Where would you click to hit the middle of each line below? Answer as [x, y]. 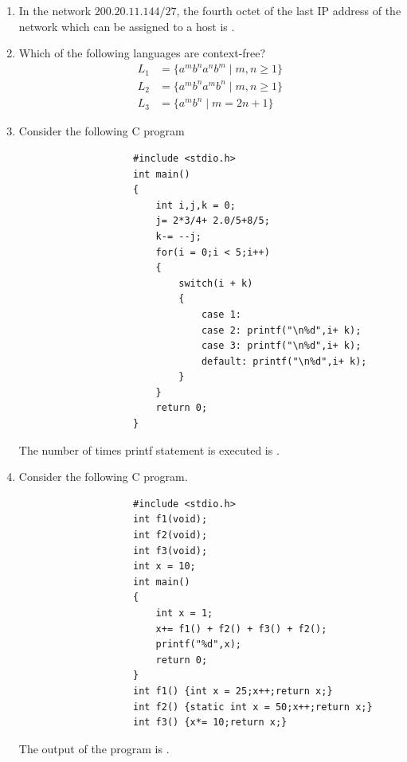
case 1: [221, 314]
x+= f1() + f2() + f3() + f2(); [241, 629]
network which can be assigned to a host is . [127, 26]
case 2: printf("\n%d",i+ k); [281, 330]
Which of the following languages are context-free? [142, 53]
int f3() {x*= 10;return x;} [210, 723]
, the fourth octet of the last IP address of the [289, 10]
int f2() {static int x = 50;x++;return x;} [252, 707]
